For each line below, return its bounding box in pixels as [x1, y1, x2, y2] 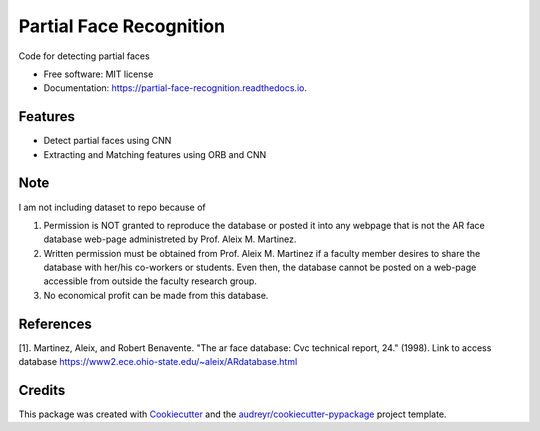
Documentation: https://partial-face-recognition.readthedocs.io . [43, 82, 307, 94]
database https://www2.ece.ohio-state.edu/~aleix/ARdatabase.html [18, 356, 298, 368]
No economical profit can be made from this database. [43, 289, 269, 301]
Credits [18, 381, 66, 399]
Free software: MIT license [43, 68, 154, 80]
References [18, 315, 92, 332]
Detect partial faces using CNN [43, 135, 172, 147]
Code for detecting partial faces [18, 50, 150, 62]
